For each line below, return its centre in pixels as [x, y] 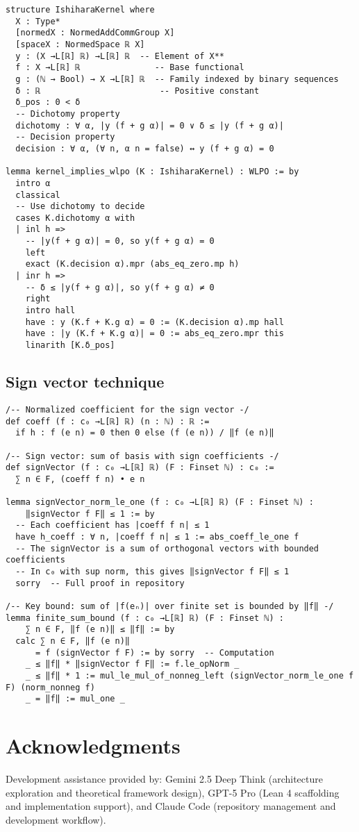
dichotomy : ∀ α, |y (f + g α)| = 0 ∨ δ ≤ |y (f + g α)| [150, 125]
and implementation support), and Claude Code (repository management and [171, 806]
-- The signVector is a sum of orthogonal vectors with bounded [167, 548]
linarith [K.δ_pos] [70, 346]
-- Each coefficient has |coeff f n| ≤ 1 [112, 525]
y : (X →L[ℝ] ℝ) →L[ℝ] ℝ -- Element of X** [120, 56]
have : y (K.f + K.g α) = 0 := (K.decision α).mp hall [155, 322]
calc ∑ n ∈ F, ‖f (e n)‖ [73, 641]
